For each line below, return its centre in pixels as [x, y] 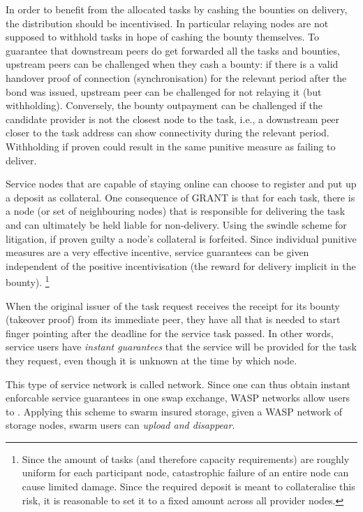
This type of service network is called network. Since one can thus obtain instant [178, 384]
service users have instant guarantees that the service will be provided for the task [181, 347]
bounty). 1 [28, 281]
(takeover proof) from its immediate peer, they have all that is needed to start [173, 319]
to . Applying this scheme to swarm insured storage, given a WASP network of [174, 411]
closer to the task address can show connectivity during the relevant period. [168, 133]
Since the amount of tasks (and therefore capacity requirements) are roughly [186, 458]
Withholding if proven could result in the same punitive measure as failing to [171, 146]
